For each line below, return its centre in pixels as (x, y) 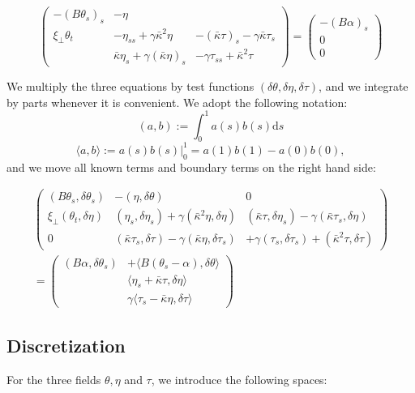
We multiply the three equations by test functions (130, 86)
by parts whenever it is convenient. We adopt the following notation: (177, 102)
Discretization (66, 345)
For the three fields (54, 379)
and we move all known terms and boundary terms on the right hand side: (191, 167)
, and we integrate (364, 86)
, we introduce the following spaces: (239, 379)
